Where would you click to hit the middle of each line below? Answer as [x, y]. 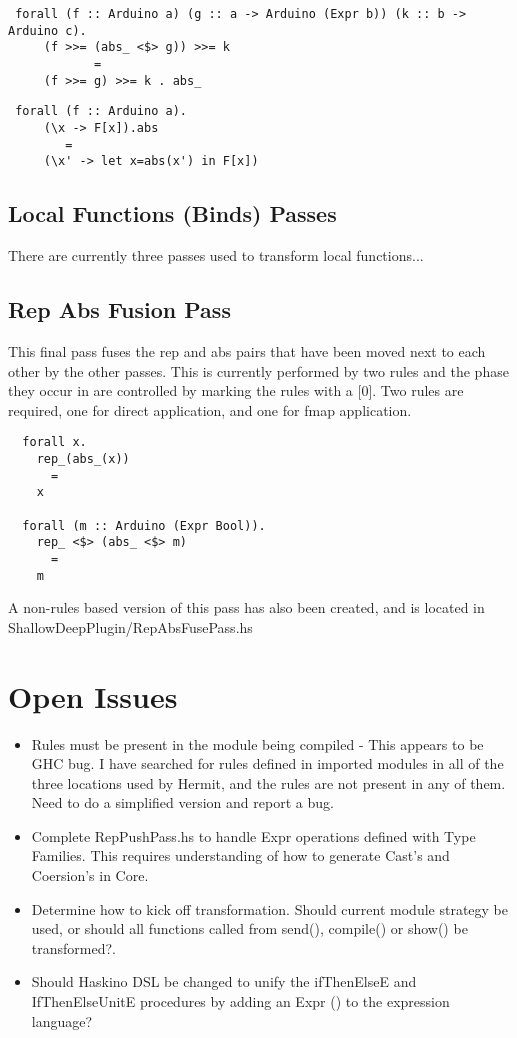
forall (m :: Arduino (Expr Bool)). [144, 525]
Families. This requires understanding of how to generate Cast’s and [240, 855]
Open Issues [93, 695]
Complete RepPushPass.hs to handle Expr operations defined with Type [253, 835]
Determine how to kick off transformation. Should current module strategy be [270, 908]
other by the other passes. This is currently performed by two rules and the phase [258, 370]
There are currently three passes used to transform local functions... [216, 255]
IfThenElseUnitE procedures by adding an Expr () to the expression [240, 1001]
